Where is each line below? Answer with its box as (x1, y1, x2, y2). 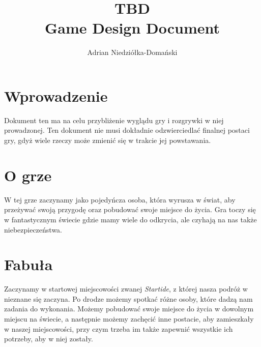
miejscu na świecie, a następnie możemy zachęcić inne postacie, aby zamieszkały (4, 313, 254, 324)
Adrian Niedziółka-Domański (87, 47, 178, 57)
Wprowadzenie (4, 85, 108, 106)
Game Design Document (44, 17, 220, 38)
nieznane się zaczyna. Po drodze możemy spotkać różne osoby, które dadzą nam (4, 293, 253, 304)
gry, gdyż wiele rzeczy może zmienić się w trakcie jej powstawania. (4, 135, 211, 146)
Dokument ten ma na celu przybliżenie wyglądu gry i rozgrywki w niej (4, 114, 224, 125)
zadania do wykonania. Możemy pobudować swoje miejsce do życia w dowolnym (4, 303, 254, 314)
